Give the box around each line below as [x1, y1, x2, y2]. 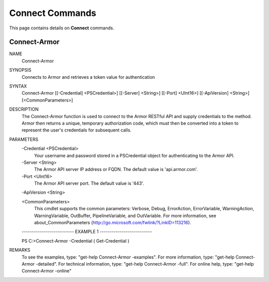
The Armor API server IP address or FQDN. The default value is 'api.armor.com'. [34, 166, 198, 172]
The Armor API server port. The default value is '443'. [34, 180, 144, 186]
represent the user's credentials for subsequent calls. [21, 127, 132, 133]
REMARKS [9, 247, 30, 253]
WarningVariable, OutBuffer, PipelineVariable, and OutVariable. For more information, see [34, 212, 217, 219]
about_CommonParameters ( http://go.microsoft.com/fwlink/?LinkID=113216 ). [34, 220, 191, 226]
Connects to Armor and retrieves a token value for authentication [21, 74, 155, 80]
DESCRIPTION [9, 106, 39, 112]
